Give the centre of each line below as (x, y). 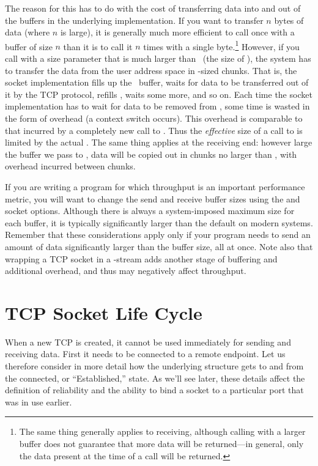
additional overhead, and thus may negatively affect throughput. (126, 271)
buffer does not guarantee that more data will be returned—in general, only (161, 443)
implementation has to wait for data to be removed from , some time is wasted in (157, 106)
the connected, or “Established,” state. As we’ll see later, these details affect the (155, 378)
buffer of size (29, 46)
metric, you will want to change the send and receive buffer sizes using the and (153, 198)
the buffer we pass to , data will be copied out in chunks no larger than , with (151, 154)
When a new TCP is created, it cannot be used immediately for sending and (148, 342)
